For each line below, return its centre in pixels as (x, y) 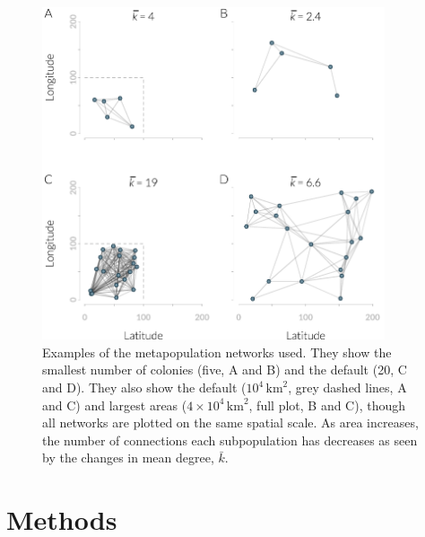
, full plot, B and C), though (327, 405)
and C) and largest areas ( (115, 405)
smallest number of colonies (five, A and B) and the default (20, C (225, 370)
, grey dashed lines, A (347, 387)
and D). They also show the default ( (144, 387)
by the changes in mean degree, (128, 458)
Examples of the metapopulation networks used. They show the (217, 352)
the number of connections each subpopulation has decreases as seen (230, 440)
